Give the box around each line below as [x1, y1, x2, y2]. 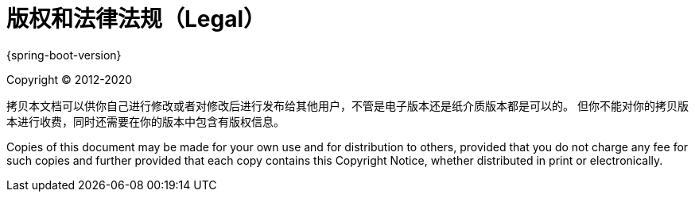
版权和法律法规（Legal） [6, 6, 266, 32]
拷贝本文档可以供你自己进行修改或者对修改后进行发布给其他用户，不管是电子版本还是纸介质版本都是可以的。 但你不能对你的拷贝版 [6, 98, 689, 112]
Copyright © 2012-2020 [6, 72, 133, 86]
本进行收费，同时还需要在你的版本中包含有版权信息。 [6, 114, 285, 128]
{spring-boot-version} [6, 48, 122, 62]
